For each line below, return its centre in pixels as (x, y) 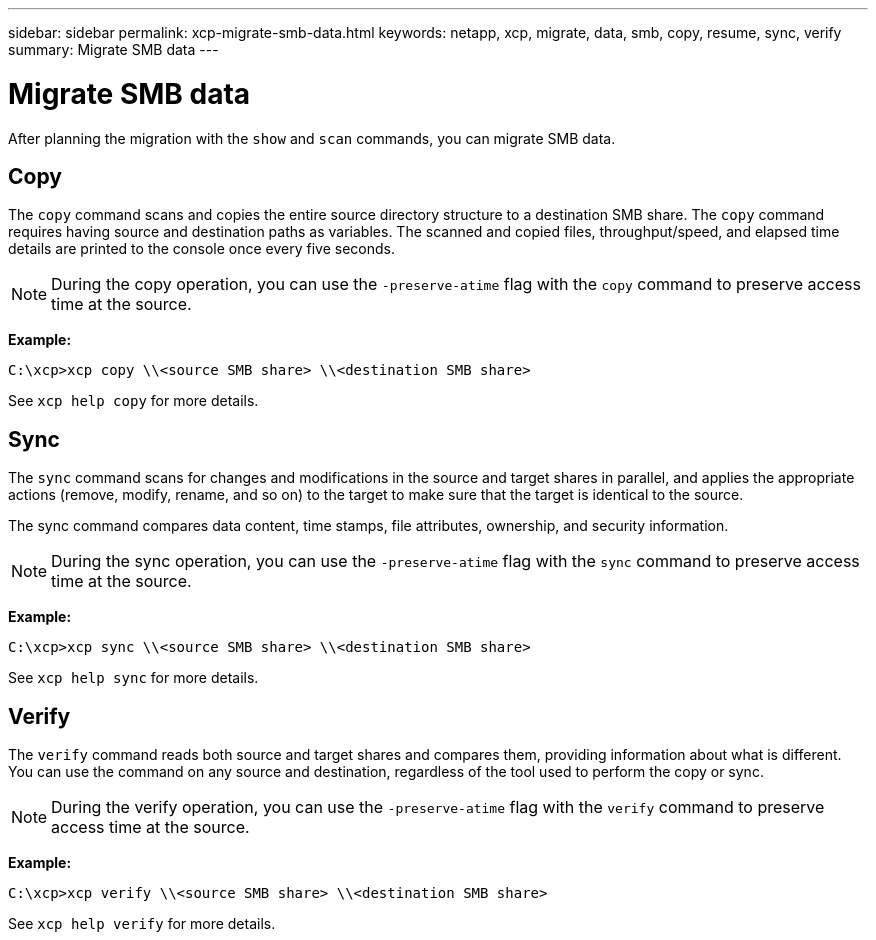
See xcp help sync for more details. (133, 678)
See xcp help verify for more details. (142, 924)
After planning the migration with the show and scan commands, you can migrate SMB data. (312, 138)
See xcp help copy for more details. (133, 401)
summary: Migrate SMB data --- (113, 49)
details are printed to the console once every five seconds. (201, 249)
